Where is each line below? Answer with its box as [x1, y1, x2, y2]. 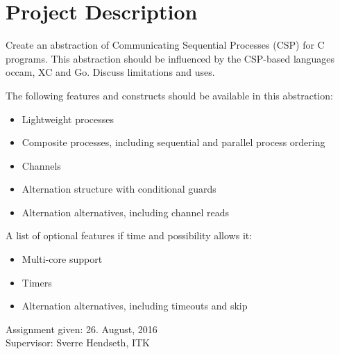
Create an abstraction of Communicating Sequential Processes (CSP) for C [6, 38, 325, 52]
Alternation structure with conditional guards [22, 182, 216, 196]
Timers [22, 275, 52, 289]
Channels [22, 158, 61, 172]
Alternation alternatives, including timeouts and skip [22, 298, 248, 313]
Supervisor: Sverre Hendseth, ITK [6, 335, 150, 350]
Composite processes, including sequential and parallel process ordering [22, 135, 325, 150]
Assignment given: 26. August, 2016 [6, 321, 158, 336]
